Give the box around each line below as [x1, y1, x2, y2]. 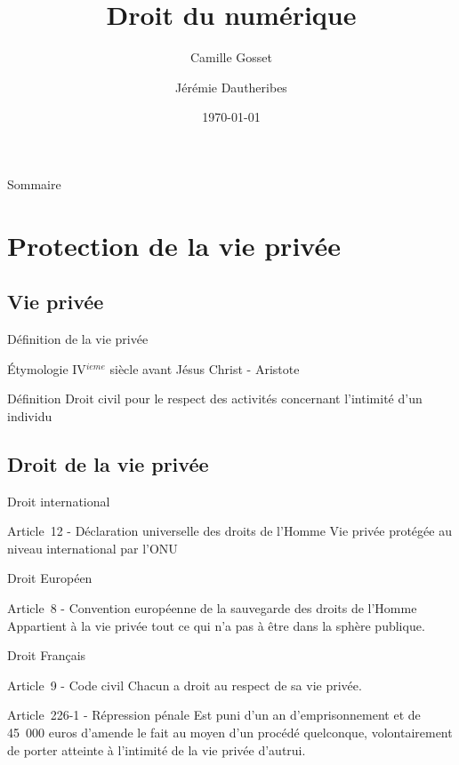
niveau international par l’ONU [7, 538, 178, 557]
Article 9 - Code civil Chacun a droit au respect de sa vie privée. [7, 675, 362, 694]
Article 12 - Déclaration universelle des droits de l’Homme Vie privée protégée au [7, 522, 452, 540]
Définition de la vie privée [7, 330, 149, 348]
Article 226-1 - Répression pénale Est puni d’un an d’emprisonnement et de [7, 705, 421, 724]
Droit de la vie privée [7, 450, 209, 477]
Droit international [7, 491, 110, 510]
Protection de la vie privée [7, 227, 341, 263]
